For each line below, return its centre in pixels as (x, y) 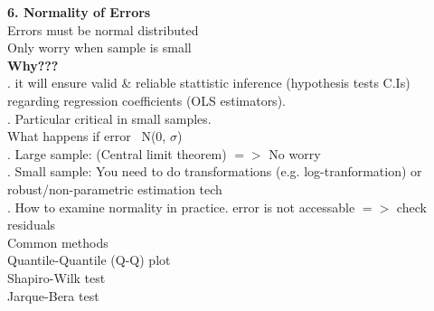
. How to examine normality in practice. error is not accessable (181, 207)
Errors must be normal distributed (103, 29)
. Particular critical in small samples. (109, 118)
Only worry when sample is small (99, 47)
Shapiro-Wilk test (57, 277)
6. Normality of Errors (79, 12)
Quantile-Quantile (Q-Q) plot (89, 260)
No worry (295, 153)
